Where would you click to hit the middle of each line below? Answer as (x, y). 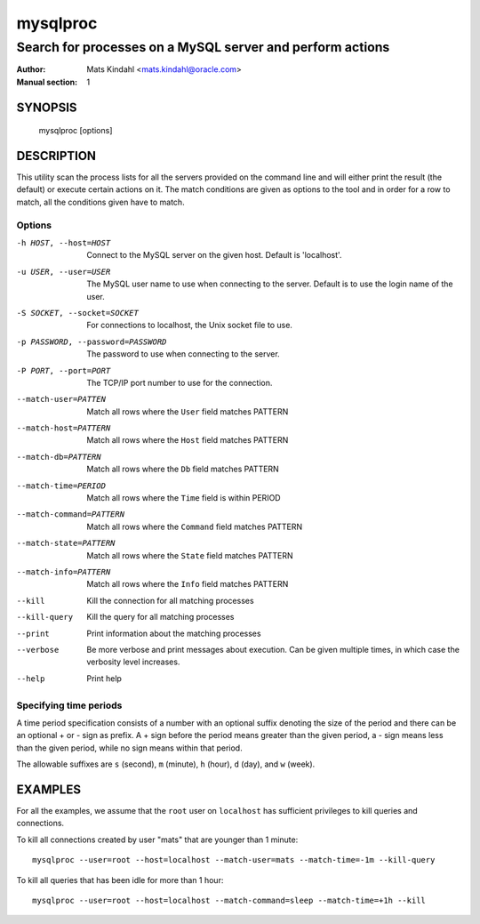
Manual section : (47, 82)
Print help (104, 678)
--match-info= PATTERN (64, 572)
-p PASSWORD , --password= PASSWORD (92, 341)
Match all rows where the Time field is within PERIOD (184, 498)
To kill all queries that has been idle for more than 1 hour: (120, 880)
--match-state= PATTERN (66, 543)
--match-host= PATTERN (64, 428)
